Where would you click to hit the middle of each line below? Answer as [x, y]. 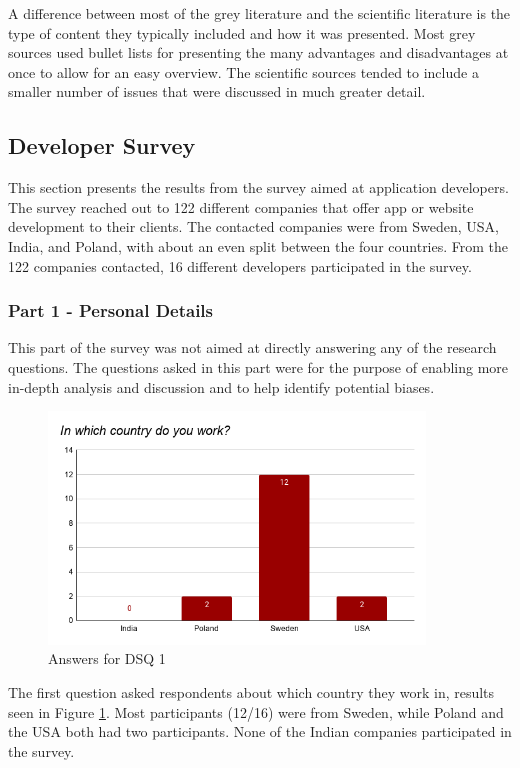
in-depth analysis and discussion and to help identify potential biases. [221, 386]
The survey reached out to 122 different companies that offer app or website [241, 206]
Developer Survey [102, 145]
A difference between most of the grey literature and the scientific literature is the [259, 13]
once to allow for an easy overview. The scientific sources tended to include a [243, 71]
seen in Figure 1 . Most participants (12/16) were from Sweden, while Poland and [256, 711]
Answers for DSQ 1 [107, 658]
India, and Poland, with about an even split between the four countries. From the [258, 245]
